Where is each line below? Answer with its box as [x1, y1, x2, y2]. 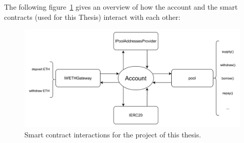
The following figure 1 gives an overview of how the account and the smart [4, 2, 238, 12]
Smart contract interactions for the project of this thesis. [24, 129, 201, 139]
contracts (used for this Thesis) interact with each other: [4, 11, 180, 22]
